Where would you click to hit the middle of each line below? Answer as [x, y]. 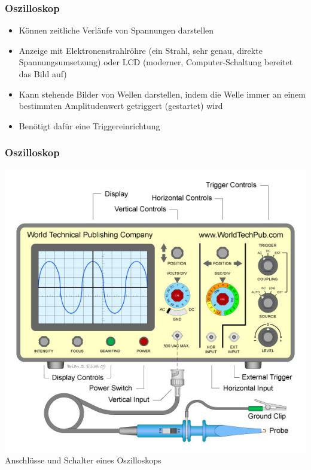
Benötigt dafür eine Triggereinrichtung [89, 125]
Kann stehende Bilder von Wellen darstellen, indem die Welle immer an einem [162, 94]
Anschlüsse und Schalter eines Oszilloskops [83, 460]
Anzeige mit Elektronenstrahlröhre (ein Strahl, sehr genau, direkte [141, 50]
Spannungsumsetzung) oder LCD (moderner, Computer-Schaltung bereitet [156, 62]
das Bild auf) [43, 74]
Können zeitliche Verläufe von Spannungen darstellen [116, 30]
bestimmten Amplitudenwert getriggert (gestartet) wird [121, 106]
